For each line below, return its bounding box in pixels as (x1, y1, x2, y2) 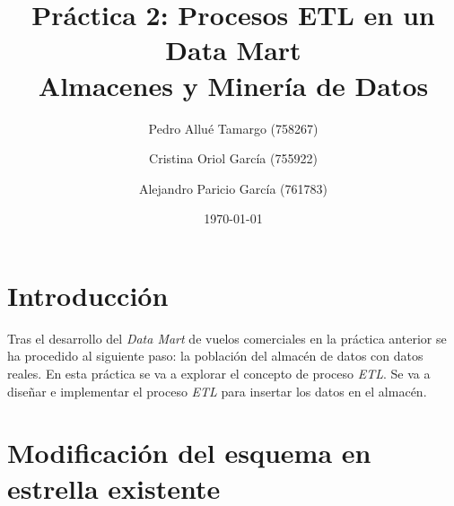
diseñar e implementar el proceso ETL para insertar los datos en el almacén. (7, 381, 427, 400)
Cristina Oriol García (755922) (149, 149, 318, 168)
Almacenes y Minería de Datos (38, 66, 429, 103)
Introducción (7, 276, 169, 313)
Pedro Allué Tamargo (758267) (148, 118, 319, 137)
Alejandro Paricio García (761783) (138, 179, 328, 197)
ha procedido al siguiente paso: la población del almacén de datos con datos (7, 346, 423, 365)
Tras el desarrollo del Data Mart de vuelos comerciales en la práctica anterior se (7, 328, 447, 347)
